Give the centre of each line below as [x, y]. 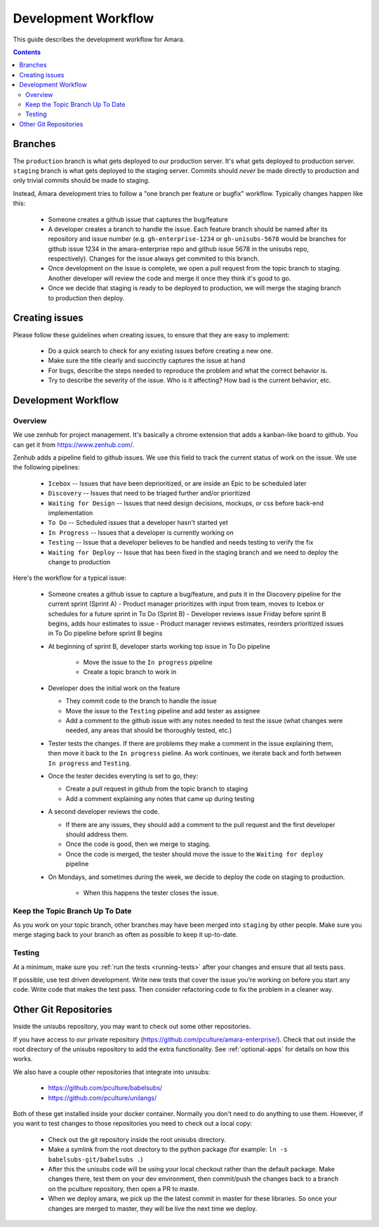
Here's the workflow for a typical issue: [69, 578]
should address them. [97, 834]
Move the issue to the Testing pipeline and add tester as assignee [163, 710]
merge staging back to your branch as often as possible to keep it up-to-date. [125, 935]
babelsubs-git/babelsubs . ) [95, 1159]
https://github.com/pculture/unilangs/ [102, 1098]
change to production [79, 561]
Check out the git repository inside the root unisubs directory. [137, 1139]
